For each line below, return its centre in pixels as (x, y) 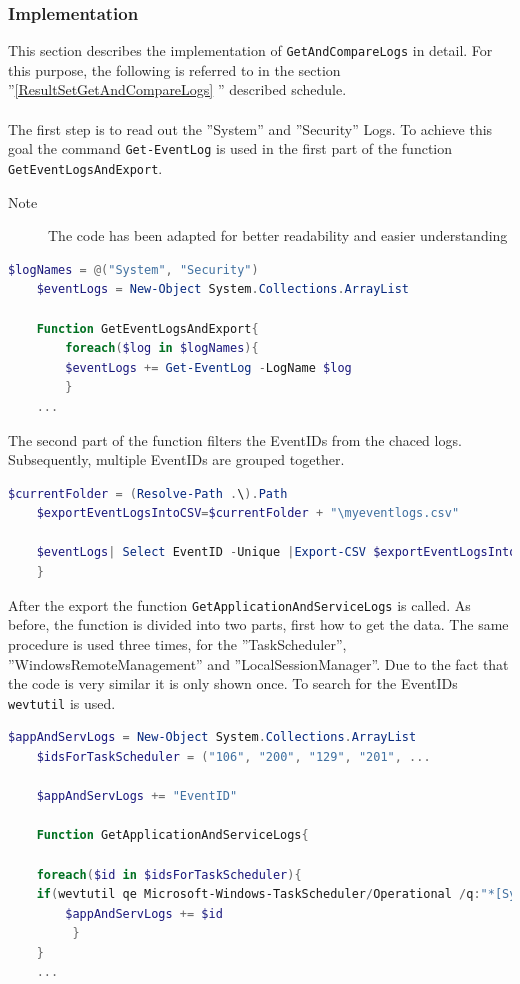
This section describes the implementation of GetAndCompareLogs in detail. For (250, 50)
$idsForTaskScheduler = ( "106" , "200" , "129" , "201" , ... (233, 756)
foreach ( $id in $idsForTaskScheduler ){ (169, 874)
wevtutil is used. (62, 702)
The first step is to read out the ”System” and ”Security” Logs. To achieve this (250, 128)
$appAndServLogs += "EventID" (137, 796)
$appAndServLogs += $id (144, 913)
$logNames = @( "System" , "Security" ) (133, 269)
